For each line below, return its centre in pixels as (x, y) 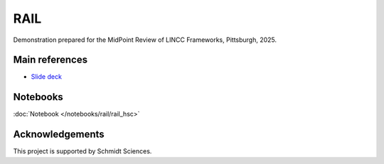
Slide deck (46, 77)
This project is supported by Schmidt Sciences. (82, 151)
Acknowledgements (59, 135)
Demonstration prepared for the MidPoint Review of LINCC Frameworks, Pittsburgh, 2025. (145, 40)
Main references (50, 60)
